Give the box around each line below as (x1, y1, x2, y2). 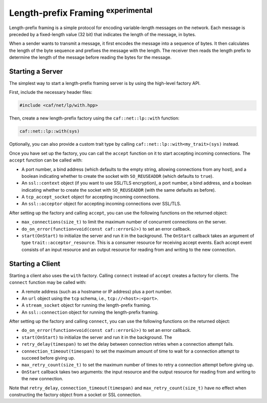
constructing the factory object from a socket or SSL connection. (9, 392, 142, 398)
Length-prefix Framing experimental (9, 5, 153, 18)
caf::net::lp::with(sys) (19, 128, 80, 134)
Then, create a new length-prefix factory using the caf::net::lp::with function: (9, 115, 180, 121)
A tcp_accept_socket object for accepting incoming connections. (21, 194, 160, 200)
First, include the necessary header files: (9, 89, 92, 95)
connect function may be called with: (9, 280, 87, 285)
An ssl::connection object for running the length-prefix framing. (21, 309, 159, 315)
